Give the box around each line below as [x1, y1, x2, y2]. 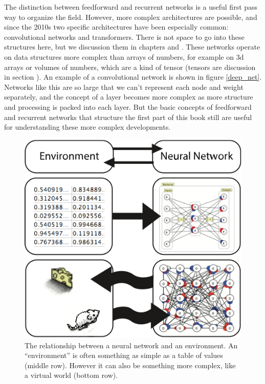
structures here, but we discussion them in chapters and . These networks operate [4, 41, 260, 52]
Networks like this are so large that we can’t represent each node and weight [4, 81, 244, 92]
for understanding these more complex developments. [4, 122, 171, 132]
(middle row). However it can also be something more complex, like [25, 359, 236, 370]
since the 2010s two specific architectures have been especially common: [4, 21, 229, 32]
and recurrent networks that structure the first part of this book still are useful [4, 111, 252, 122]
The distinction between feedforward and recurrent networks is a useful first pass [4, 2, 258, 12]
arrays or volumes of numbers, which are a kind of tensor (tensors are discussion [4, 61, 256, 72]
